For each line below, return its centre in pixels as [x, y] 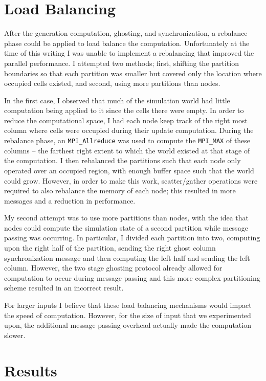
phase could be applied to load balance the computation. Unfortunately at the [127, 43]
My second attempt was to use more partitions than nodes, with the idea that [127, 218]
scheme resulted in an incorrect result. [64, 288]
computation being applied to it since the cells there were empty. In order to [124, 110]
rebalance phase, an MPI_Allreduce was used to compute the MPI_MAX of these [127, 140]
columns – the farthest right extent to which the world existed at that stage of [127, 150]
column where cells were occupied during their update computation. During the [129, 130]
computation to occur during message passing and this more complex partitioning [132, 277]
